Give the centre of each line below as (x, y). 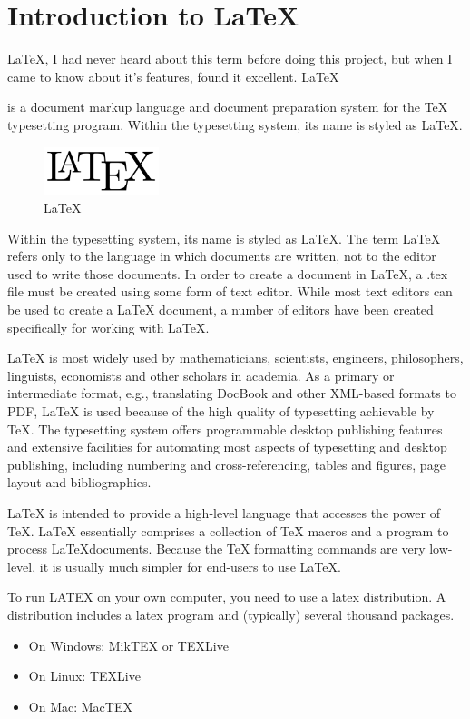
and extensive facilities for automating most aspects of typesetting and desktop (227, 447)
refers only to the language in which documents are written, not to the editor (222, 256)
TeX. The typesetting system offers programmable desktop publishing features (225, 429)
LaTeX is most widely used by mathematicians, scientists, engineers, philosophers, (235, 358)
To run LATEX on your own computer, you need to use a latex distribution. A (227, 597)
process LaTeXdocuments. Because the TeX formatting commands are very (216, 549)
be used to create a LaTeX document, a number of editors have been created (220, 309)
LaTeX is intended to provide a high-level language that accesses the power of (224, 512)
